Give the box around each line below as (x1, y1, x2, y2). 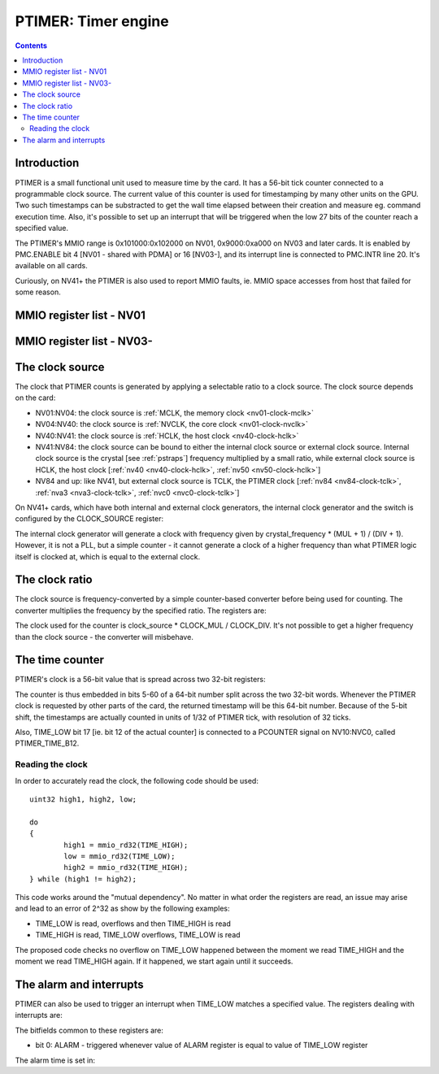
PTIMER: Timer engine (15, 12, 170, 30)
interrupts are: (15, 1011, 63, 1020)
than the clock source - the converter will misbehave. (15, 632, 194, 641)
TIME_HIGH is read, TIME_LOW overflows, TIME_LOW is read (35, 930, 241, 940)
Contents (15, 41, 48, 50)
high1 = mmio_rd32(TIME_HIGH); (63, 840, 189, 850)
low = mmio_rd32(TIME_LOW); (63, 851, 176, 861)
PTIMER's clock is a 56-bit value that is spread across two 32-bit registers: (15, 675, 266, 685)
